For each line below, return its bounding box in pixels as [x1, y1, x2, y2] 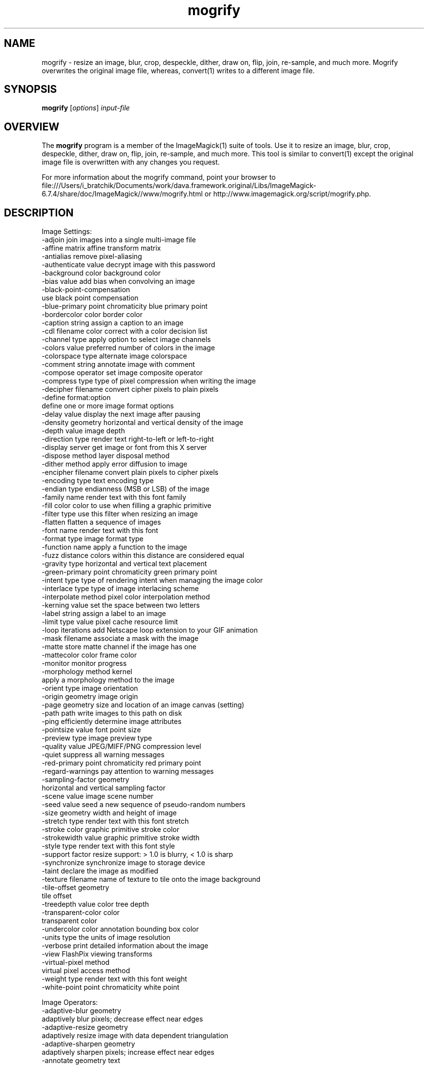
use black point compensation [42, 294, 139, 302]
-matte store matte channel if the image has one [42, 642, 196, 651]
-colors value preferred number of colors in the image [42, 343, 215, 352]
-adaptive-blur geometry [42, 1006, 121, 1015]
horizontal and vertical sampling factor [42, 784, 166, 792]
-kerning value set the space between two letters [42, 601, 200, 610]
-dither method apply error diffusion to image [42, 460, 188, 469]
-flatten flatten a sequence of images [42, 518, 161, 527]
